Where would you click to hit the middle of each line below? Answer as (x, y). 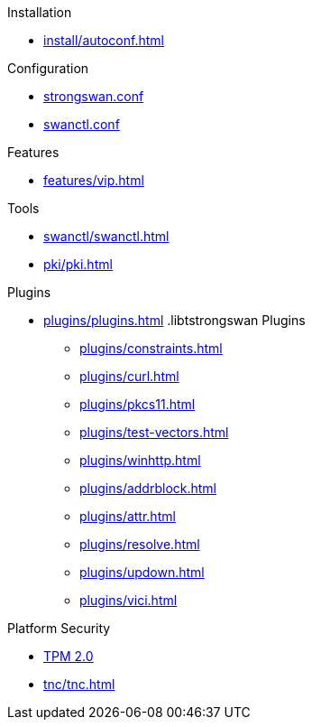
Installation (40, 12)
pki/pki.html (78, 264)
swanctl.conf (82, 124)
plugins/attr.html (128, 516)
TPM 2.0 (69, 656)
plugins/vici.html (128, 600)
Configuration (48, 68)
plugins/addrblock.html (148, 488)
